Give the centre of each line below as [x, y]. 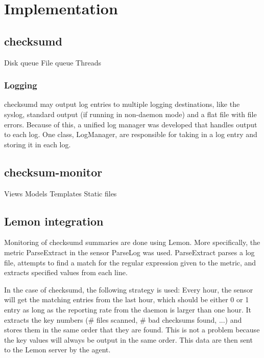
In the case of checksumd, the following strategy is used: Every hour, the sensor [129, 289]
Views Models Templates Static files [61, 193]
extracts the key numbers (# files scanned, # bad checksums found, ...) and [123, 319]
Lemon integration [54, 221]
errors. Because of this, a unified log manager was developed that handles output [131, 124]
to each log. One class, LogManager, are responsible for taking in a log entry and [131, 134]
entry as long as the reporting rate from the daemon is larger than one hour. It [128, 309]
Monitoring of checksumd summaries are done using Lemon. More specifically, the [132, 242]
